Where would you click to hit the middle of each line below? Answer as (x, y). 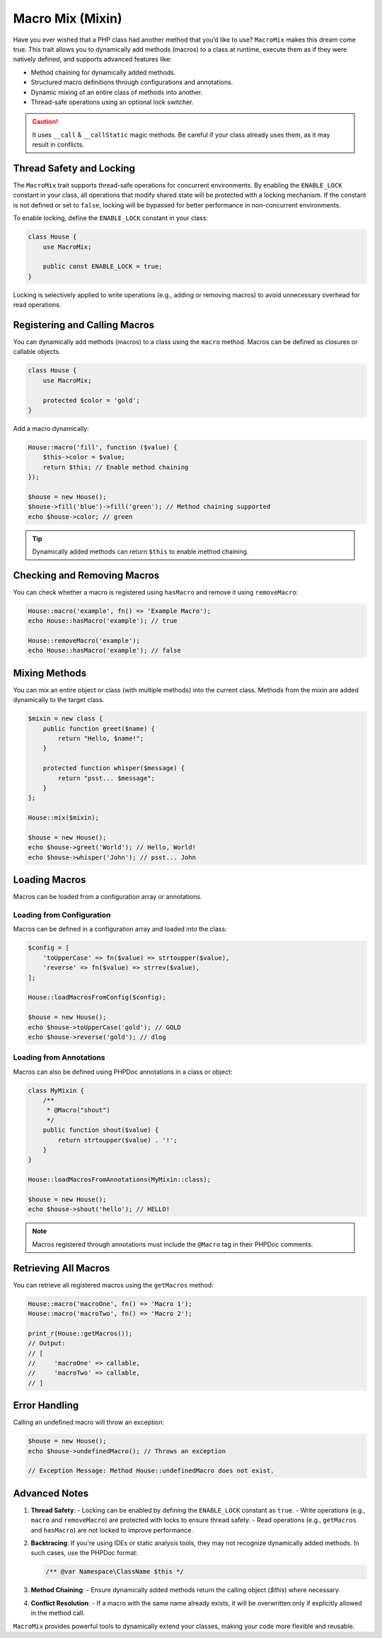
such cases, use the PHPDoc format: (84, 1553)
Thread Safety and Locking (74, 168)
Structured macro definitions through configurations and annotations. (132, 82)
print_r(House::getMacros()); (80, 1333)
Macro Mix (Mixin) (68, 18)
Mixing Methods (50, 673)
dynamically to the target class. (59, 700)
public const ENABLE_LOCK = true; (103, 267)
